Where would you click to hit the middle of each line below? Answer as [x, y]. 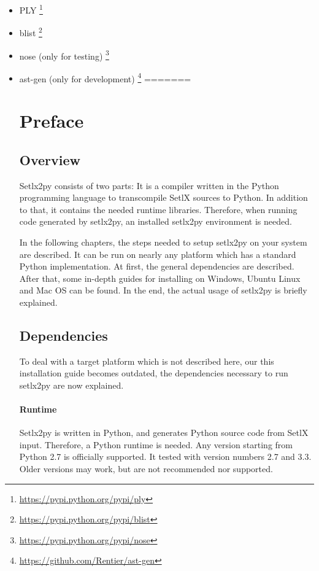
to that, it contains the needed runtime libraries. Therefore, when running [158, 209]
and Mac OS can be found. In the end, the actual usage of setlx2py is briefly [163, 290]
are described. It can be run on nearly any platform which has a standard [158, 254]
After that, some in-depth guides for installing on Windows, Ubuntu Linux [160, 278]
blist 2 [31, 32]
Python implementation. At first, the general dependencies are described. [157, 266]
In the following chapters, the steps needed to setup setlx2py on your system [163, 242]
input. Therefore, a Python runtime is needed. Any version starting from [156, 444]
